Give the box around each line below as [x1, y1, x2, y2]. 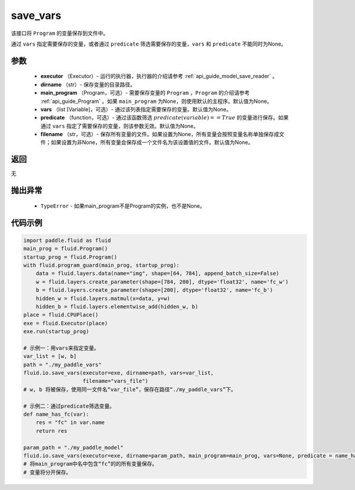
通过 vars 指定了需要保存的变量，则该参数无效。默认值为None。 [40, 122, 199, 130]
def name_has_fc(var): [23, 411, 89, 417]
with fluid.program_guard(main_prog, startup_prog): [23, 262, 180, 269]
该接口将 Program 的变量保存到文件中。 [11, 30, 109, 37]
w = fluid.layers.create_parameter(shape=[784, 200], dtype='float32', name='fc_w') [35, 278, 289, 285]
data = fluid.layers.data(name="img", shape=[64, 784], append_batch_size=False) [35, 270, 279, 277]
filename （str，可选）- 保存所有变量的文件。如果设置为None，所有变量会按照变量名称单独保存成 [40, 131, 279, 138]
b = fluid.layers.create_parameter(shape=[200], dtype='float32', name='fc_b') [35, 287, 273, 294]
